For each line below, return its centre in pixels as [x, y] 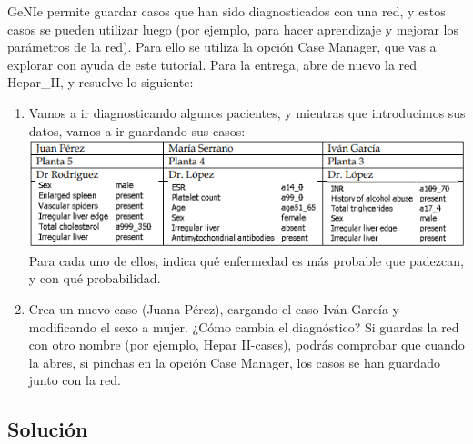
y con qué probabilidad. [95, 278]
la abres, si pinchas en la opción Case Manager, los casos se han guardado [234, 362]
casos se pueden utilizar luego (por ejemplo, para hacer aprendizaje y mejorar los [233, 29]
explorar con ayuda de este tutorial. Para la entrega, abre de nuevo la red [212, 64]
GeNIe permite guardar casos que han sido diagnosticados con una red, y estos [226, 11]
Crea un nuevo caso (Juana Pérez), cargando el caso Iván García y [214, 308]
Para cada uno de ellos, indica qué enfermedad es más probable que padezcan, [246, 260]
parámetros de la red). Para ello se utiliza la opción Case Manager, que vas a [222, 47]
